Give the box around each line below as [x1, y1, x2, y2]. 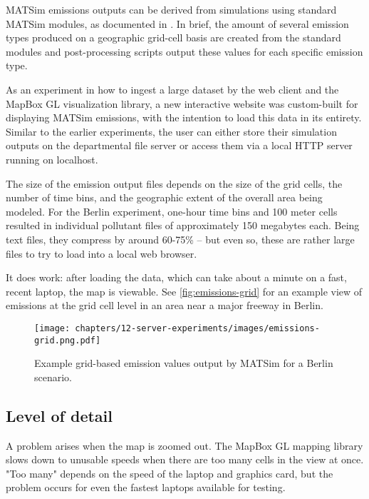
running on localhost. [6, 151, 98, 166]
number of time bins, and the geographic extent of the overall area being [6, 190, 323, 205]
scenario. [34, 369, 73, 384]
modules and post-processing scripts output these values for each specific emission [6, 44, 363, 59]
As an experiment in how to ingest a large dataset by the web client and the [6, 81, 339, 96]
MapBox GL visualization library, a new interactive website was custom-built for [6, 96, 358, 111]
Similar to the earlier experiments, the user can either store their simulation [6, 124, 337, 138]
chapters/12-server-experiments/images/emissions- [75, 323, 320, 333]
